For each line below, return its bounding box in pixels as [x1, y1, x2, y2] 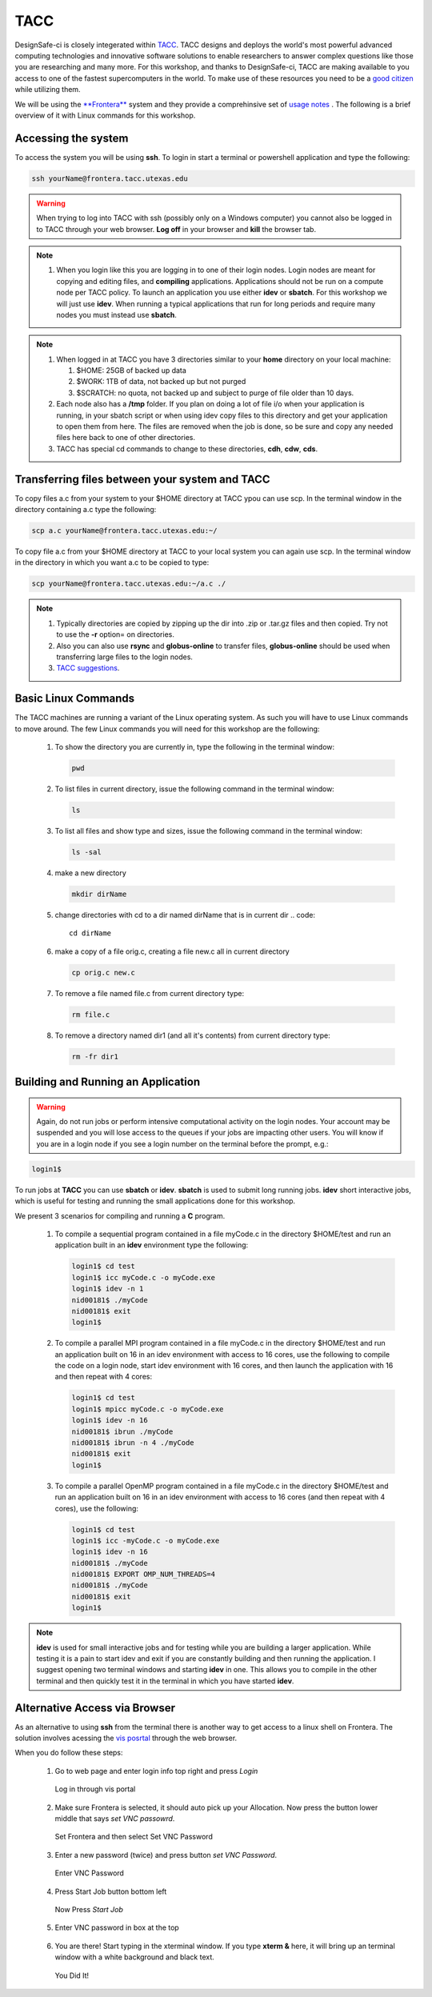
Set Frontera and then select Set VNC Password [54, 1832, 214, 1842]
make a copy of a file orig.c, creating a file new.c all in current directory [54, 946, 290, 956]
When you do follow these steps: [14, 1748, 123, 1758]
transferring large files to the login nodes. [56, 652, 194, 662]
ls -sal [71, 847, 102, 856]
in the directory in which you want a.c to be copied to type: [14, 558, 210, 567]
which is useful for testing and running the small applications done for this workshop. [14, 1196, 296, 1206]
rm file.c [71, 1010, 110, 1019]
